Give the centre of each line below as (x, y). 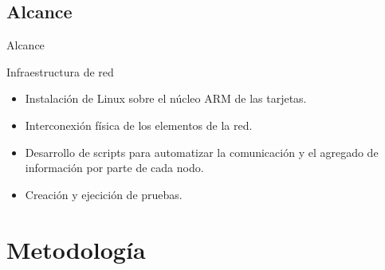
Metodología (76, 249)
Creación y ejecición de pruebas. (104, 194)
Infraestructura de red (60, 71)
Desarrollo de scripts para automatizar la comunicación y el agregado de (202, 152)
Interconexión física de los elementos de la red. (139, 125)
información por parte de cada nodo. (114, 168)
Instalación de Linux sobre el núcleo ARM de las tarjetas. (166, 98)
